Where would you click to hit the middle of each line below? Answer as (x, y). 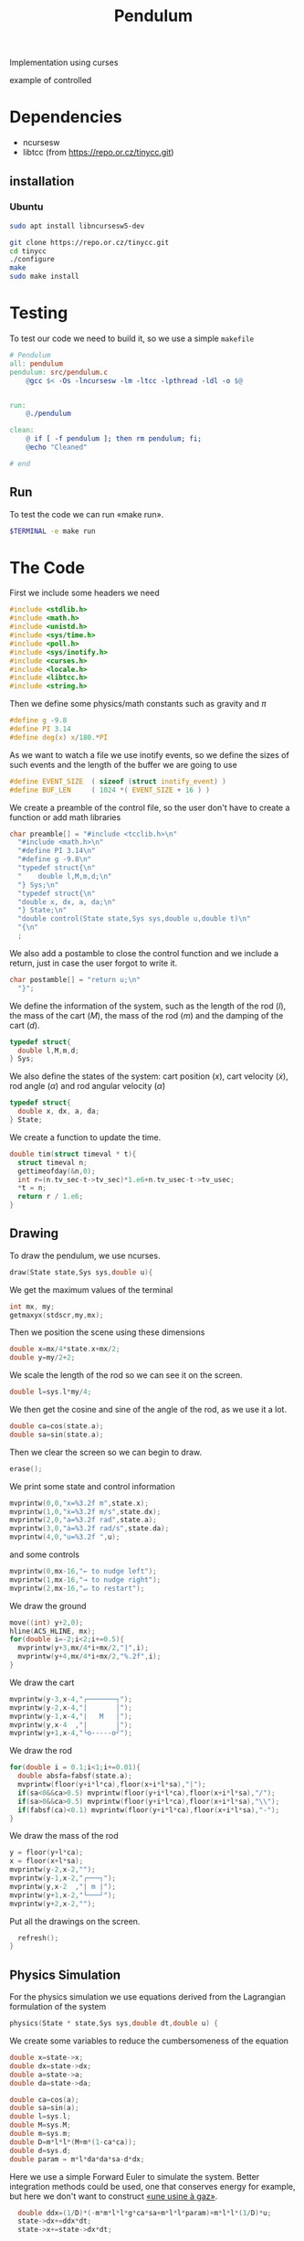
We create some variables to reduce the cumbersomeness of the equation (149, 2041)
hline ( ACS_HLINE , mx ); (52, 1631)
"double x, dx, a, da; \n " (67, 902)
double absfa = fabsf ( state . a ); (75, 1776)
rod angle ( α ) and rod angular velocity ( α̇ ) (88, 1086)
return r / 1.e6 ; (51, 1197)
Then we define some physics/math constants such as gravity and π (138, 704)
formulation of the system (58, 2007)
